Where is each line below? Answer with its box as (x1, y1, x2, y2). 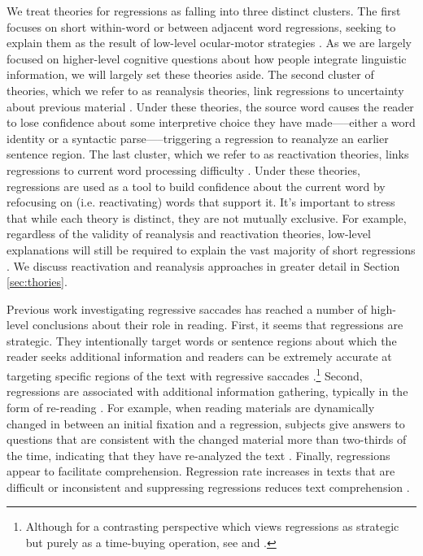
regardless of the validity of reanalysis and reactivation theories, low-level (7, 225, 371, 242)
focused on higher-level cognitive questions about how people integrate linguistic (7, 50, 407, 67)
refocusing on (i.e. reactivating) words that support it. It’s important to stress (7, 193, 395, 211)
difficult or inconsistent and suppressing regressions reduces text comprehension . (7, 478, 410, 495)
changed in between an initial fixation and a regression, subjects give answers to (7, 415, 405, 432)
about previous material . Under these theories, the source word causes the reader (7, 98, 414, 115)
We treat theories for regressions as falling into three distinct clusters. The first (7, 2, 401, 19)
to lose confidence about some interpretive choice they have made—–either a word (7, 114, 416, 131)
